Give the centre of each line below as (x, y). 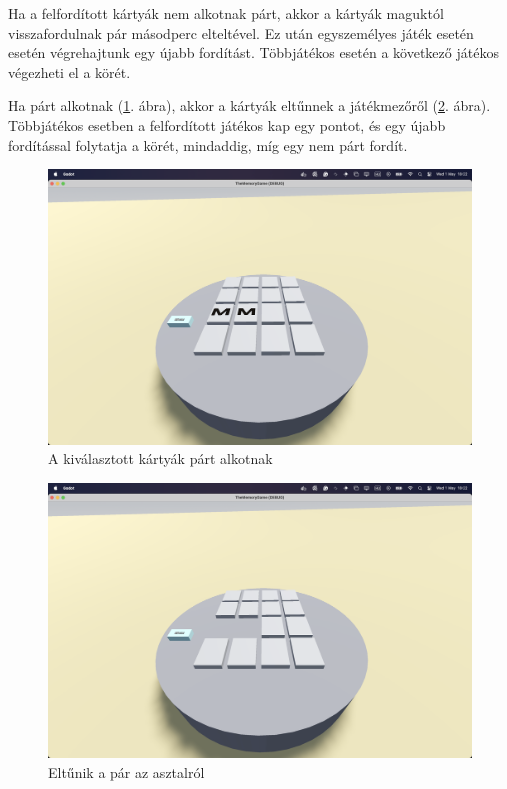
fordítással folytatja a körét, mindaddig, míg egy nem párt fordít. (208, 144)
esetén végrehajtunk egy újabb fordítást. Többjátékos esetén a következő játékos (253, 52)
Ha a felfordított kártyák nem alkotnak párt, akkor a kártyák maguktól (226, 13)
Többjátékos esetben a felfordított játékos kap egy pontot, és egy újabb (227, 124)
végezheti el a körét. (69, 71)
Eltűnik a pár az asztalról (126, 771)
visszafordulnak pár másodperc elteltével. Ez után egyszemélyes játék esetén (241, 32)
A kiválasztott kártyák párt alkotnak (160, 458)
